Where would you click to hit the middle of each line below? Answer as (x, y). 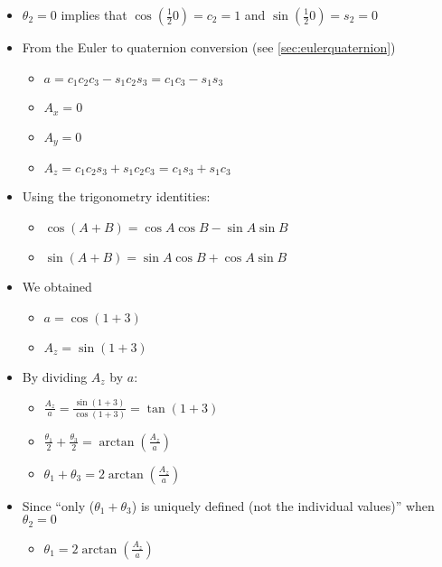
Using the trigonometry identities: (116, 196)
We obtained (57, 286)
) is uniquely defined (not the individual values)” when (283, 505)
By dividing (55, 376)
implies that (94, 14)
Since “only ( (58, 505)
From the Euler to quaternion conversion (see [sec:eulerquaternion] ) (209, 47)
